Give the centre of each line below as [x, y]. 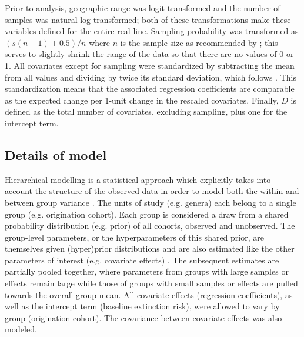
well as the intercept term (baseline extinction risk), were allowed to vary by [142, 306]
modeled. [21, 329]
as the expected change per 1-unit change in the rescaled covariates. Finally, [142, 100]
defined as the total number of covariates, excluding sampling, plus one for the [146, 111]
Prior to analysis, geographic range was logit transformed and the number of [143, 8]
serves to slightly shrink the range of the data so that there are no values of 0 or [149, 54]
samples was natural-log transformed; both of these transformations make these [148, 19]
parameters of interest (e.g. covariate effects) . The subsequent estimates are [142, 260]
